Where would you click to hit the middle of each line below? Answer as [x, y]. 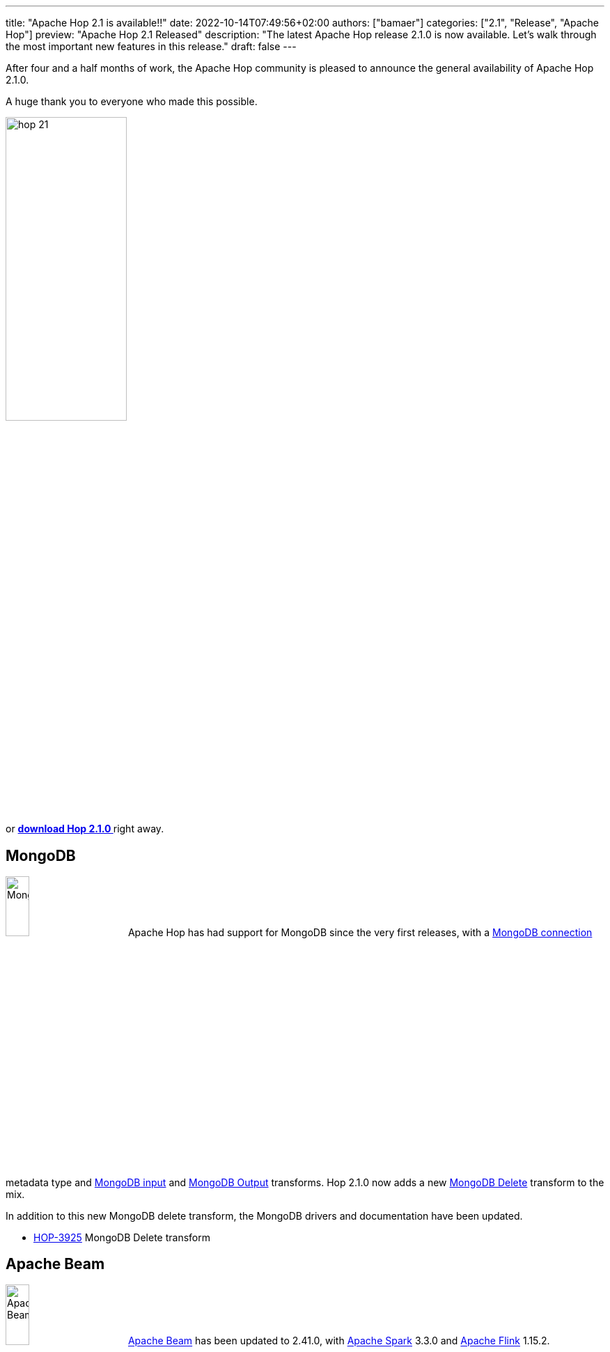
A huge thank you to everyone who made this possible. [132, 101]
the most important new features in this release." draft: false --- [151, 46]
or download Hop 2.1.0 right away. [85, 829]
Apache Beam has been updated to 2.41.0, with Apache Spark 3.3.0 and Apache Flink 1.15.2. [339, 1341]
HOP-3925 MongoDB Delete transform [122, 1237]
